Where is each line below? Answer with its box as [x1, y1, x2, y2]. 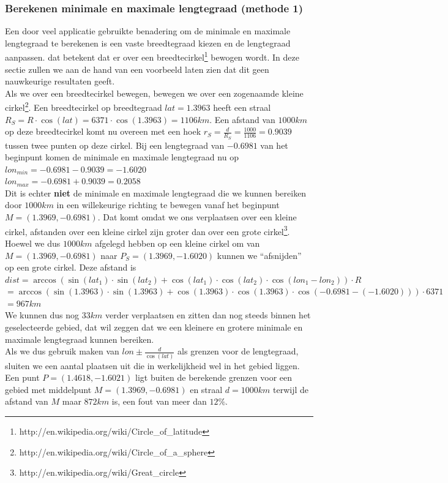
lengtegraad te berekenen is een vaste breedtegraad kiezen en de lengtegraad [5, 36, 291, 49]
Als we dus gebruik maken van [5, 345, 119, 358]
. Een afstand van [209, 113, 275, 125]
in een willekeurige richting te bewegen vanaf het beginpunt [56, 198, 280, 211]
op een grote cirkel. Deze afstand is [5, 261, 136, 274]
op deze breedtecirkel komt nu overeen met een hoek [5, 125, 201, 138]
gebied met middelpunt [5, 383, 92, 395]
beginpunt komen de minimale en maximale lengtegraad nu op [5, 151, 239, 163]
